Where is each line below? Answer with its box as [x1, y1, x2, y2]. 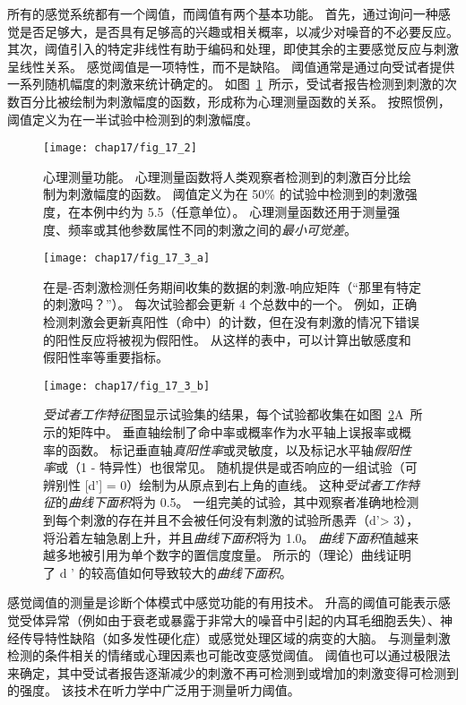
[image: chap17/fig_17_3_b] [43, 379, 211, 392]
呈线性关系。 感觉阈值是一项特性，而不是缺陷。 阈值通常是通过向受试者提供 [7, 56, 455, 75]
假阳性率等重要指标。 [43, 348, 168, 366]
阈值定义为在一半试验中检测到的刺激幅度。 [7, 109, 258, 128]
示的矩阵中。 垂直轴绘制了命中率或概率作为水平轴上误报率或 [43, 423, 399, 442]
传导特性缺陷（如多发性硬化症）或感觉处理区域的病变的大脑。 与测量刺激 [19, 628, 451, 647]
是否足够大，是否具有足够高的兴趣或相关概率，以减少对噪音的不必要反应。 [19, 21, 459, 40]
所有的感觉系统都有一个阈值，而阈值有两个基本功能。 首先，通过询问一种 [7, 4, 438, 22]
